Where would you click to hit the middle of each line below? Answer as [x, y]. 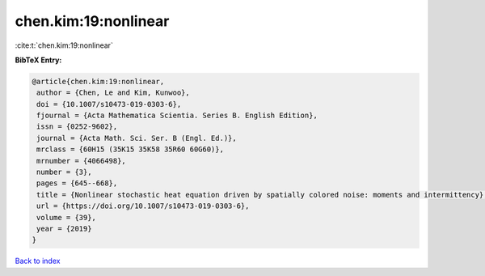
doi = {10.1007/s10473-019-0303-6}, [109, 104]
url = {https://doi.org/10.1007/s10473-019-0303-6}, [143, 206]
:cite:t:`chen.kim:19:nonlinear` [64, 45]
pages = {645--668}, [77, 183]
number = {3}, [64, 172]
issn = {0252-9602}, [77, 127]
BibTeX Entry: [38, 60]
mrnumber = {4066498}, [82, 161]
